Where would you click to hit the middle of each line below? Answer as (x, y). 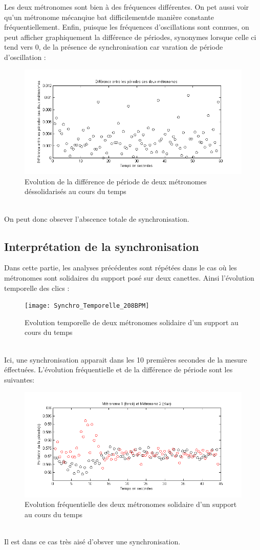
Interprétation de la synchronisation (102, 246)
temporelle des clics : (37, 288)
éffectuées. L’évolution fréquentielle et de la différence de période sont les (118, 369)
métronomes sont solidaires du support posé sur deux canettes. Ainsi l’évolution (129, 278)
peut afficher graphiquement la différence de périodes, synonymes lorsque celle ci (130, 37)
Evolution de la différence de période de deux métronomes (116, 181)
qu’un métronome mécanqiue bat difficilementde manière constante (109, 17)
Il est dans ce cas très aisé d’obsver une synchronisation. (92, 542)
